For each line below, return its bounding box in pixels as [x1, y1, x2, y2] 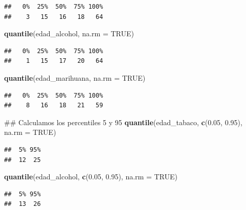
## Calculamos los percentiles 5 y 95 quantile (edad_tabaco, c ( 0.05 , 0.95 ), [4, 116, 242, 127]
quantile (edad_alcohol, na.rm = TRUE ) [4, 28, 134, 39]
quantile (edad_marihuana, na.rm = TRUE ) [4, 72, 146, 83]
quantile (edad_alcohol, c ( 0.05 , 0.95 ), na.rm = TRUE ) [4, 171, 177, 182]
